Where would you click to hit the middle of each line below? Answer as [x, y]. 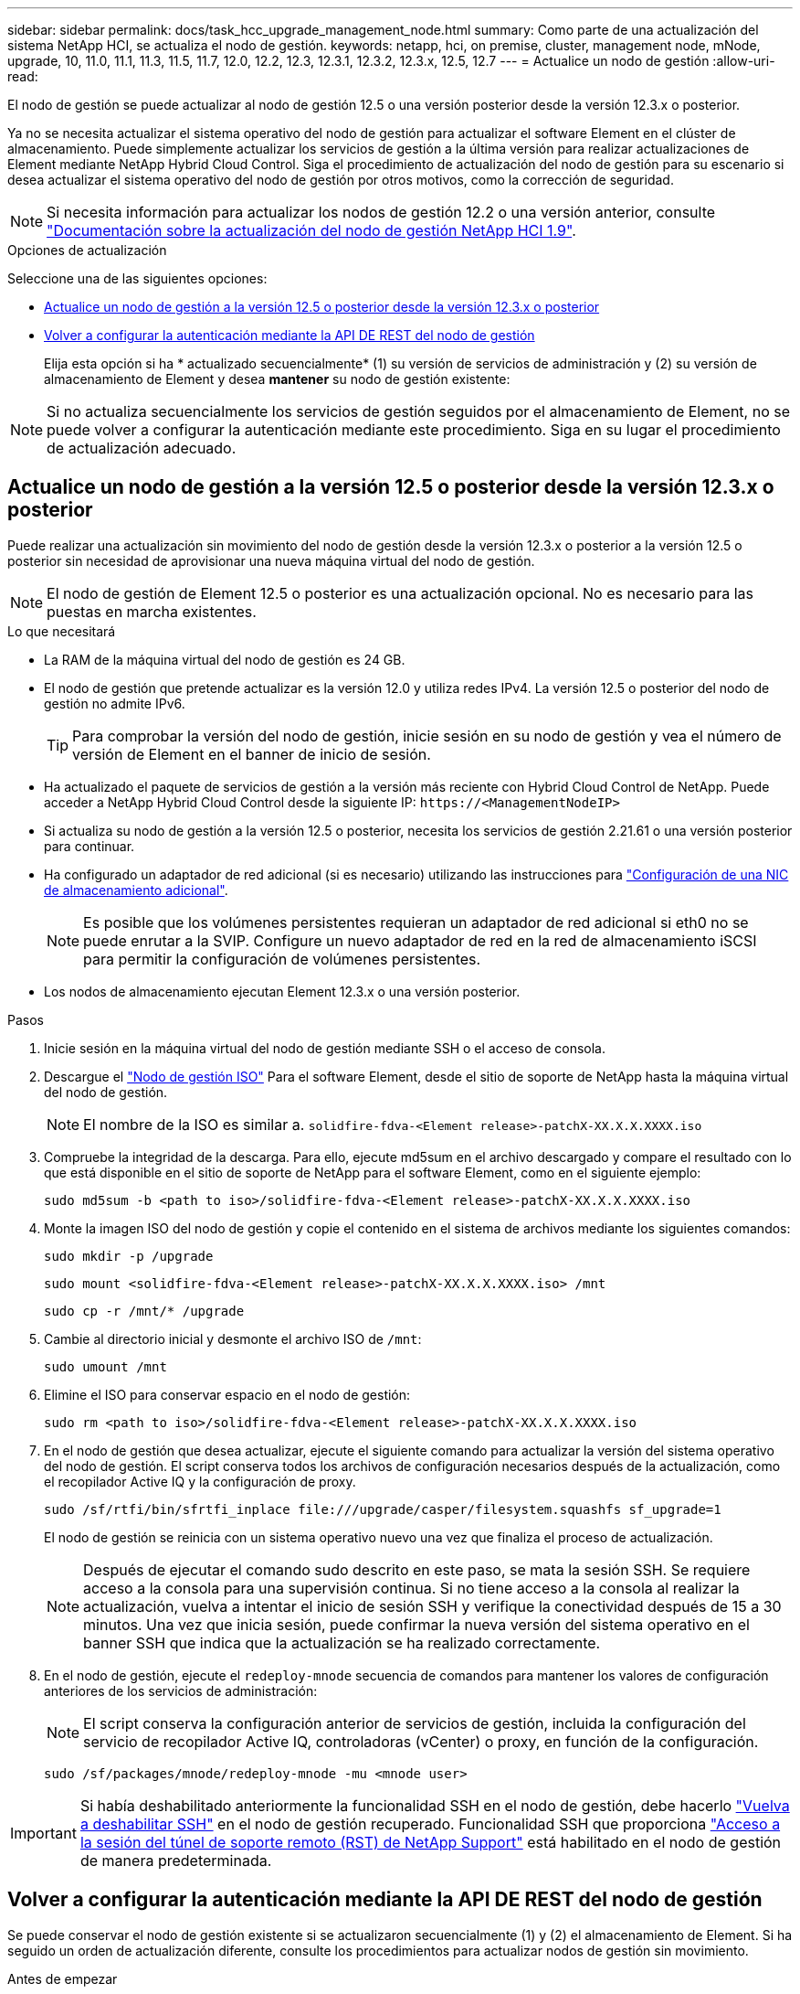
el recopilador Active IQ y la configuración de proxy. [200, 1481]
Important [43, 1833]
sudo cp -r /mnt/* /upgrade [144, 1311]
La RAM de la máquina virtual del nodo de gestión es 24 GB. [225, 659]
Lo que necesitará [62, 631]
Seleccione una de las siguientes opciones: [137, 278]
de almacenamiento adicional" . [136, 890]
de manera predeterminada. [176, 1860]
